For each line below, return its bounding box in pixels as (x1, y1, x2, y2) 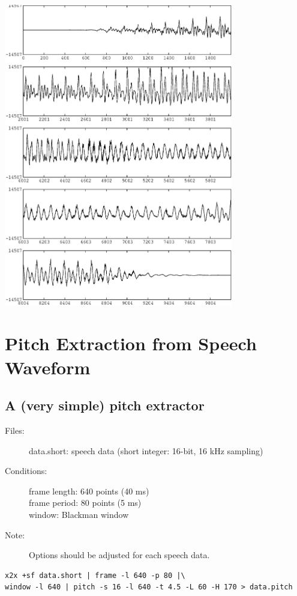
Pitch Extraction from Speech (5, 331, 257, 356)
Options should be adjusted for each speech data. (29, 549, 210, 561)
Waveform (5, 354, 91, 379)
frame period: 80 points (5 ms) (29, 496, 142, 509)
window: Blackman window (29, 508, 129, 520)
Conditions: (5, 464, 47, 477)
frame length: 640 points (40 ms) (29, 484, 149, 497)
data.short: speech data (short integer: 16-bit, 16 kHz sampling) (29, 444, 263, 457)
